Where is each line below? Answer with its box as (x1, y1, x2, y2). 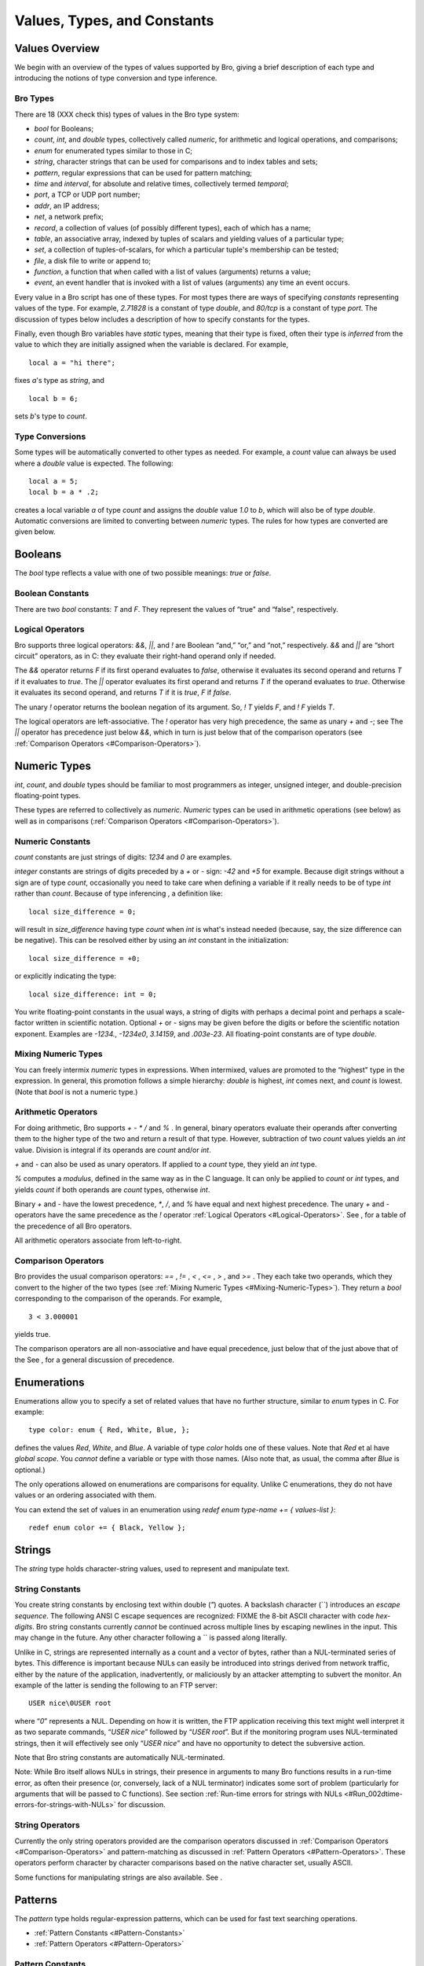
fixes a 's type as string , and (14, 376, 105, 385)
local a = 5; (28, 477, 79, 485)
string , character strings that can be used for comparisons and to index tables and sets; (34, 157, 318, 167)
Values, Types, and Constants (14, 12, 214, 29)
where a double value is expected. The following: (14, 458, 174, 468)
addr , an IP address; (34, 201, 100, 210)
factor (14, 1018, 35, 1028)
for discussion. (118, 1800, 166, 1810)
